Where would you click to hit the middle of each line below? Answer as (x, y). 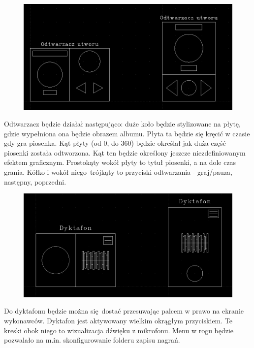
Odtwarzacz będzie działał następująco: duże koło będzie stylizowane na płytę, (122, 124)
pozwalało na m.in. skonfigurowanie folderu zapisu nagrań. (92, 340)
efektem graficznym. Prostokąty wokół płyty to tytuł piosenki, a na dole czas (120, 162)
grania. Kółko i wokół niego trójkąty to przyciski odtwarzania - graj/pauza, (118, 172)
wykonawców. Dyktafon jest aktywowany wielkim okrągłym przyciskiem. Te (118, 321)
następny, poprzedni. (35, 181)
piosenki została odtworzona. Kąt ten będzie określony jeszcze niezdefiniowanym (125, 152)
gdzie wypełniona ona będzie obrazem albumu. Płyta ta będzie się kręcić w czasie (127, 133)
